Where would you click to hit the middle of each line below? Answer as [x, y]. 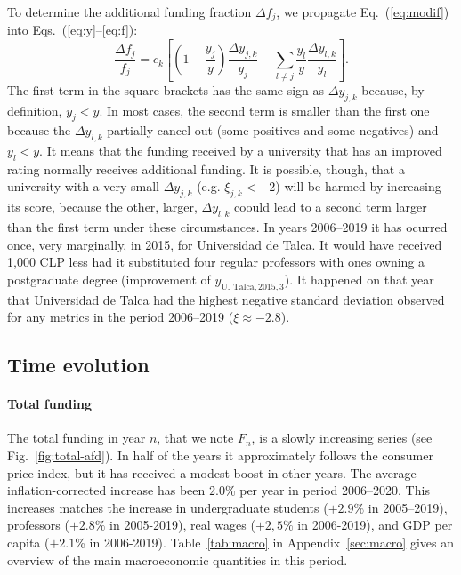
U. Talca [238, 287]
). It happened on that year [359, 279]
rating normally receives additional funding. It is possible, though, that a [206, 168]
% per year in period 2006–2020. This [327, 490]
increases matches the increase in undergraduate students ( [168, 507]
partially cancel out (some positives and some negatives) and [273, 130]
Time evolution [78, 365]
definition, [35, 110]
